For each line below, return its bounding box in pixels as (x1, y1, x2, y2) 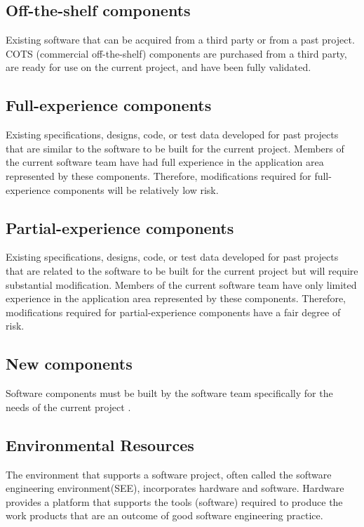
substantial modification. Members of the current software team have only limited (6, 277, 357, 292)
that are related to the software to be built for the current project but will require (6, 263, 358, 278)
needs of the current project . (6, 399, 131, 414)
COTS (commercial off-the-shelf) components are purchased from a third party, (6, 46, 347, 60)
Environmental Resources (6, 434, 194, 455)
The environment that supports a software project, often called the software (6, 467, 332, 481)
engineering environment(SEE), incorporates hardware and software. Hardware (6, 481, 344, 495)
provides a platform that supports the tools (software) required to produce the (6, 494, 343, 509)
